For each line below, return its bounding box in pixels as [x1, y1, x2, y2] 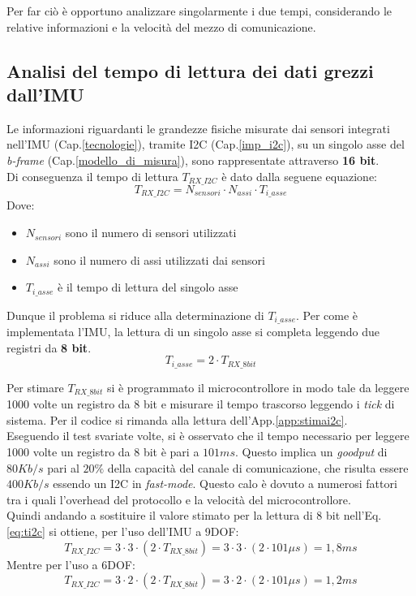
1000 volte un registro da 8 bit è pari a [6, 443, 199, 460]
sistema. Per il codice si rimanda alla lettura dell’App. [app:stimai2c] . [6, 411, 348, 428]
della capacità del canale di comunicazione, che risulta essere [107, 459, 409, 476]
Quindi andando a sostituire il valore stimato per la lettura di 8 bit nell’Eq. [6, 507, 382, 524]
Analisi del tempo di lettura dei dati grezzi [6, 58, 374, 83]
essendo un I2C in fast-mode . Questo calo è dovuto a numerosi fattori [53, 475, 397, 492]
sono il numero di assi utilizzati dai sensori [54, 251, 265, 268]
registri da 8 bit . [6, 339, 92, 356]
